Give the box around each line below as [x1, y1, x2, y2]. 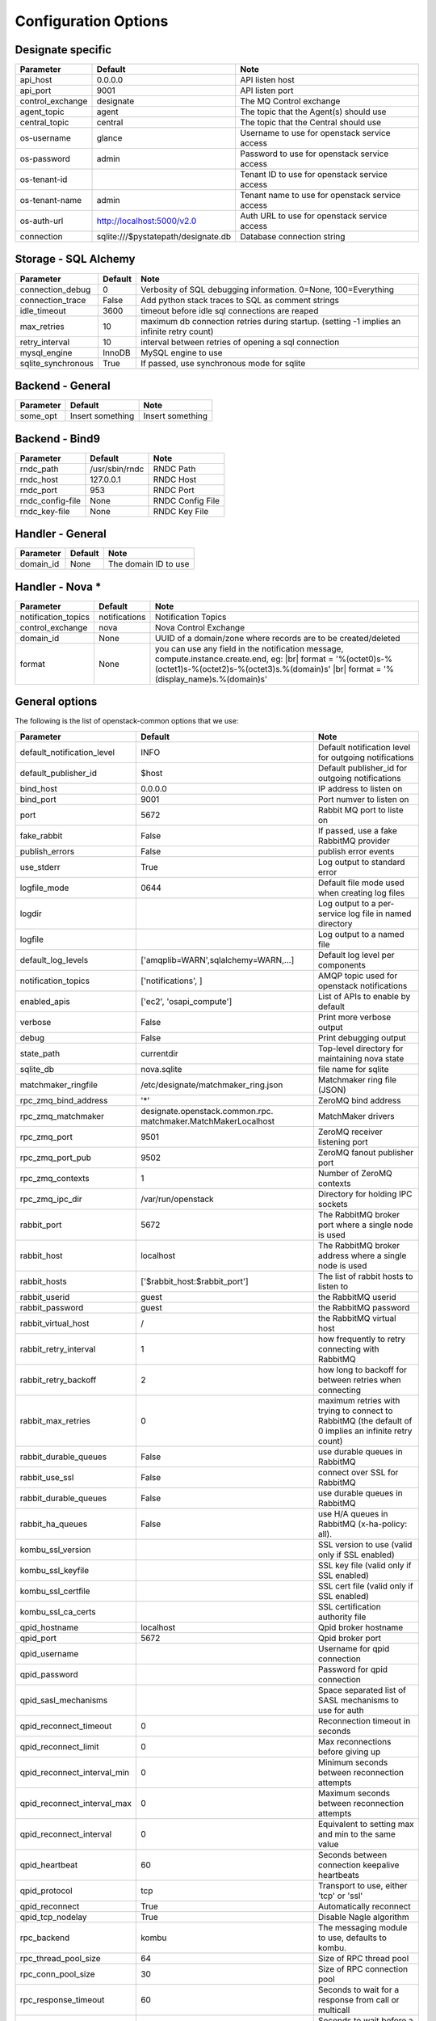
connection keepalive [317, 1859, 400, 1871]
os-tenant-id [19, 174, 68, 185]
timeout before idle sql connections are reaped [140, 305, 319, 316]
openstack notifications [317, 980, 408, 991]
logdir [19, 908, 42, 919]
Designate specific [15, 43, 112, 57]
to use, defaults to [317, 1932, 388, 1943]
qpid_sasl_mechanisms [19, 1694, 108, 1706]
